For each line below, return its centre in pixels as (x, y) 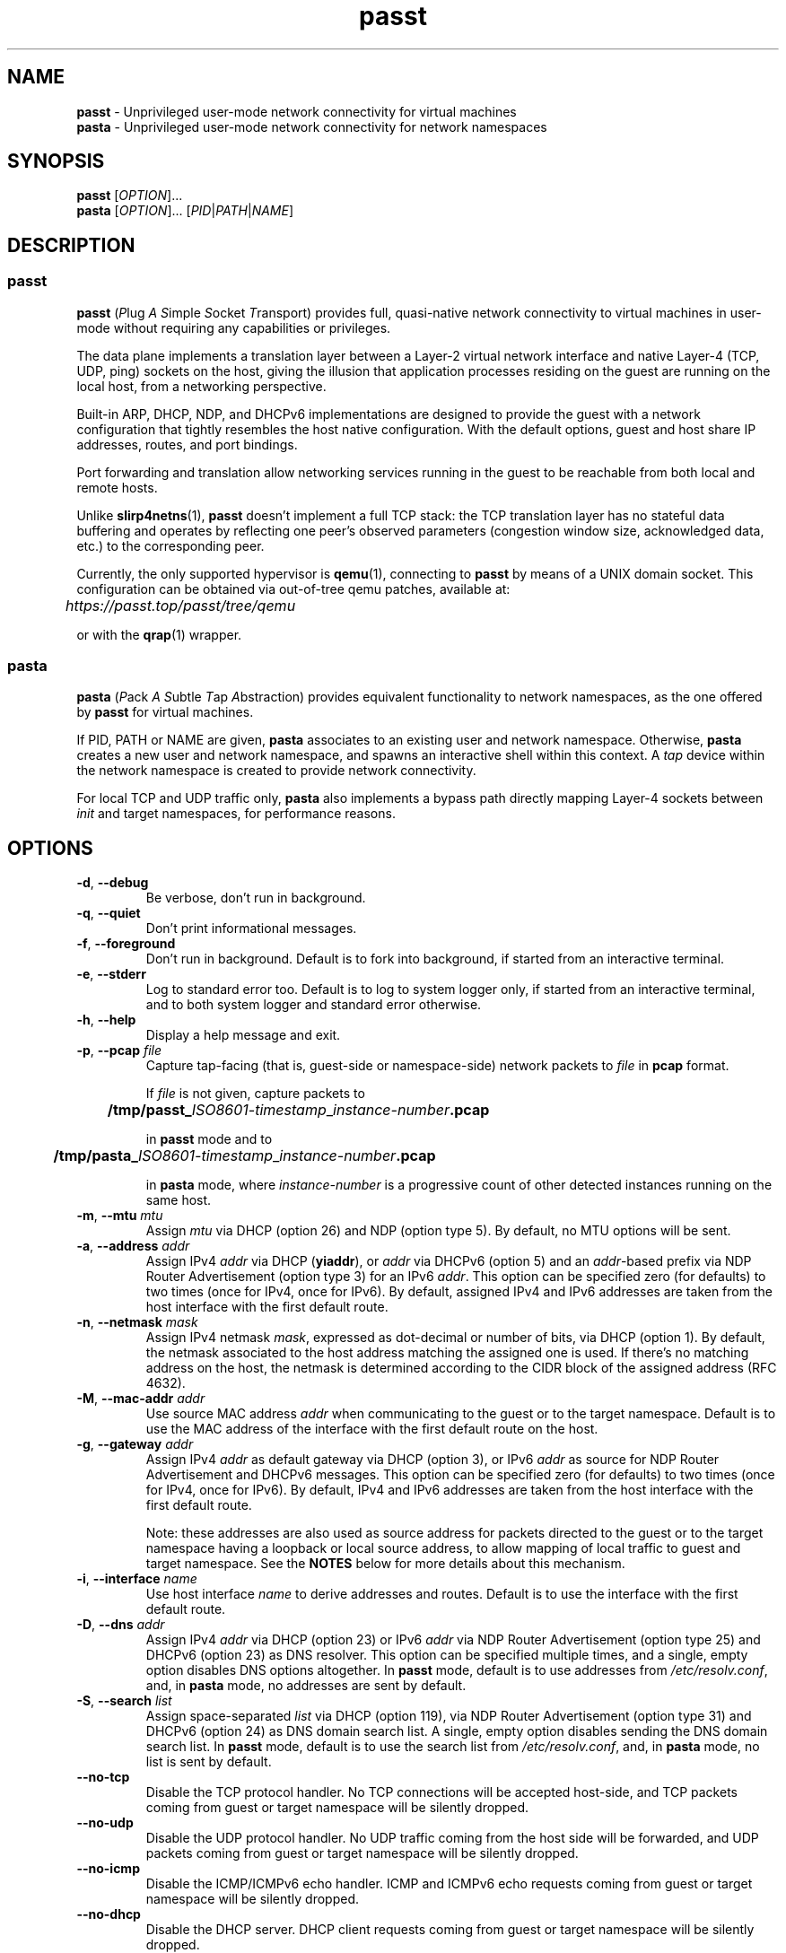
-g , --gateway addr (135, 1444)
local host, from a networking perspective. (201, 386)
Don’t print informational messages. (251, 929)
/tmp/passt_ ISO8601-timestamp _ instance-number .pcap (298, 1110)
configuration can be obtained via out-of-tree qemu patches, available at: (293, 589)
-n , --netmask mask (137, 1322)
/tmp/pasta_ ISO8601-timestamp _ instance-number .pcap (245, 1156)
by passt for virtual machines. (165, 712)
